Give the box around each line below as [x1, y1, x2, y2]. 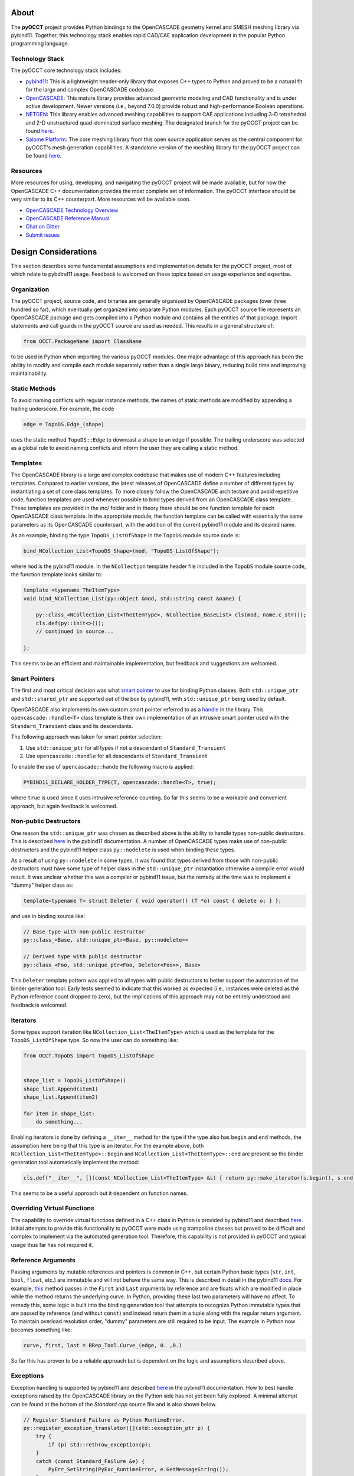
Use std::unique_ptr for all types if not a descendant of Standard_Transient [25, 744, 227, 751]
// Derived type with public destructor [23, 953, 142, 960]
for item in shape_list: [23, 1111, 96, 1117]
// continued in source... [35, 628, 114, 635]
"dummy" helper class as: [11, 881, 74, 889]
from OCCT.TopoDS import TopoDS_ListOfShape [23, 1053, 155, 1059]
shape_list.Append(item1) [23, 1085, 99, 1092]
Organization [11, 285, 50, 293]
